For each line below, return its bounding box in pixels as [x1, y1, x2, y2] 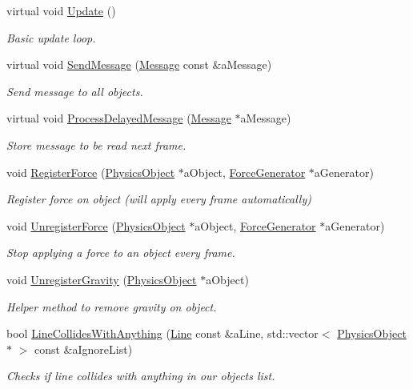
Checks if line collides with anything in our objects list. [6, 367, 275, 384]
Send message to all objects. [6, 82, 143, 99]
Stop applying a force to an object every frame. [6, 244, 235, 261]
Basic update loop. [6, 29, 96, 46]
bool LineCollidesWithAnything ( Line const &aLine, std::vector [6, 325, 319, 342]
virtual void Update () [6, 2, 116, 18]
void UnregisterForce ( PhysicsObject [6, 217, 186, 234]
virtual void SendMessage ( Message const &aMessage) [6, 56, 272, 73]
